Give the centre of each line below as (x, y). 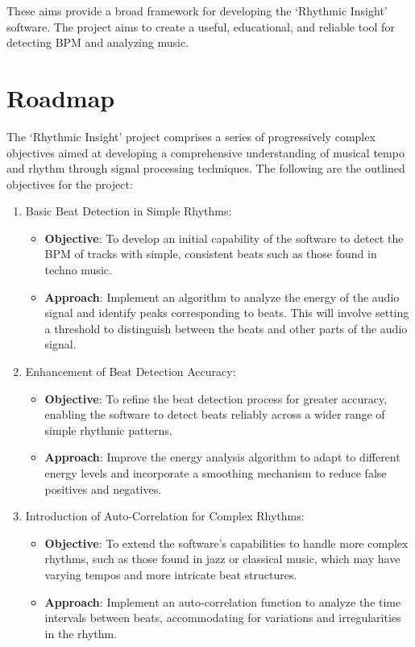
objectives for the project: (70, 184)
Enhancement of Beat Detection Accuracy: (131, 372)
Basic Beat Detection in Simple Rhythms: (129, 211)
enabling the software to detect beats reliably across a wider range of (215, 414)
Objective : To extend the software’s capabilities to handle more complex (226, 543)
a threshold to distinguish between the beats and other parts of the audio (226, 328)
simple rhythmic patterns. (108, 430)
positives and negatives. (103, 488)
